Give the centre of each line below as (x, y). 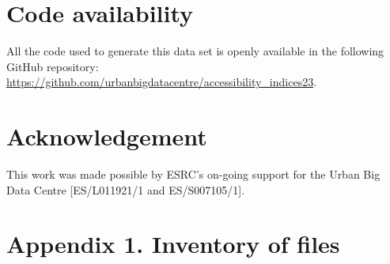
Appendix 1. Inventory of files (173, 244)
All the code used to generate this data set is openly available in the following (195, 51)
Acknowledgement (107, 136)
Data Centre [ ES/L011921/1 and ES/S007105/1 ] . (126, 189)
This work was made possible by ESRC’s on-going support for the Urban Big (193, 174)
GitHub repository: (53, 66)
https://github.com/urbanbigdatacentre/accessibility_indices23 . (162, 82)
